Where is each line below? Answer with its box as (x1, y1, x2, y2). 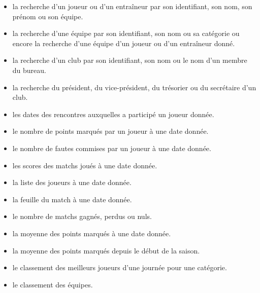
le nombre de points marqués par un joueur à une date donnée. (12, 126, 209, 136)
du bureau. (12, 64, 46, 75)
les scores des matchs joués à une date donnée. (12, 160, 157, 170)
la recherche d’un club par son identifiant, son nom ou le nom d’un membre (12, 55, 247, 65)
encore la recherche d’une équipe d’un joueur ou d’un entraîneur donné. (12, 38, 235, 48)
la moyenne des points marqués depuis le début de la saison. (12, 245, 200, 255)
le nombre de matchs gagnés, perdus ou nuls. (12, 211, 152, 222)
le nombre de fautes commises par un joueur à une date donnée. (12, 142, 211, 153)
